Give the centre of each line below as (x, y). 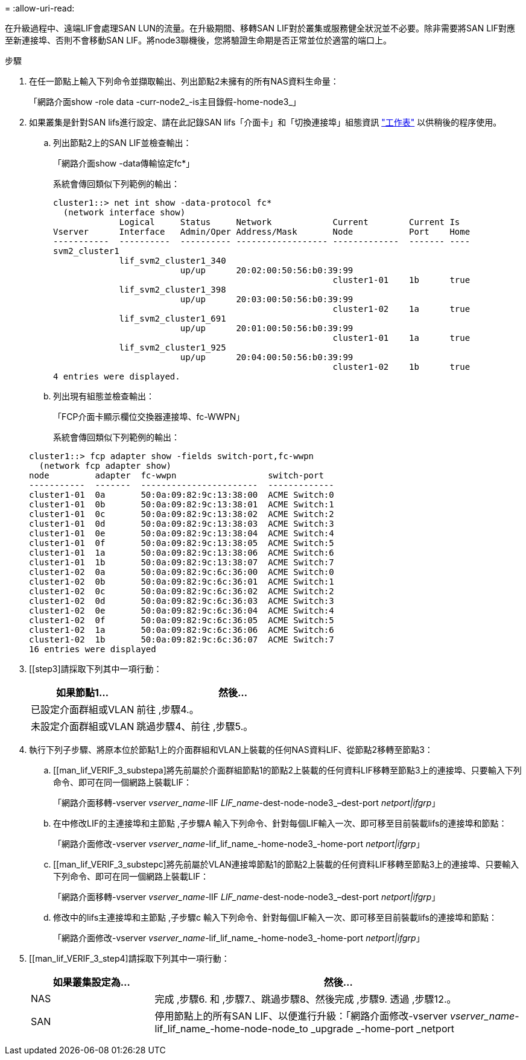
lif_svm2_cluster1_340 (173, 261)
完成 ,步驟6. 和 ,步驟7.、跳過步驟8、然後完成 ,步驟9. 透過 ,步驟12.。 (306, 999)
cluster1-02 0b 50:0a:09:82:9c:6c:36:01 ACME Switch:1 (182, 582)
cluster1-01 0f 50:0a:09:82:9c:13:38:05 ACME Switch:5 (182, 543)
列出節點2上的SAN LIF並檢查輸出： (122, 143)
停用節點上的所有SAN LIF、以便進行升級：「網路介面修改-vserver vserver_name (335, 1016)
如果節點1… (83, 693)
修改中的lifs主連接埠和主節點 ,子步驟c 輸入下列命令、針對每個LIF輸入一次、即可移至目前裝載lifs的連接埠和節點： (275, 917)
